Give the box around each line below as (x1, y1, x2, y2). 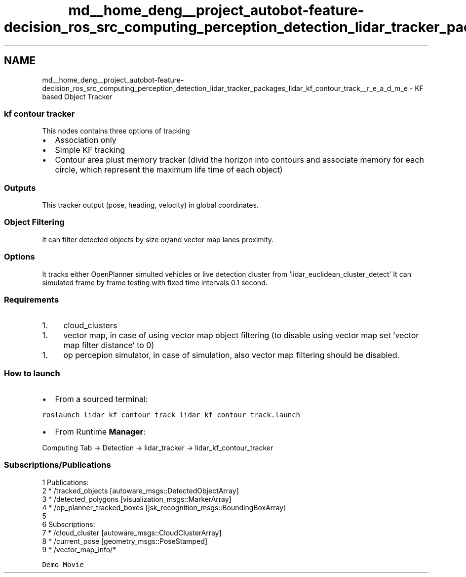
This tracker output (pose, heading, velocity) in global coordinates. (42, 201, 259, 210)
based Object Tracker (42, 92, 113, 101)
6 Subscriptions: (42, 520, 95, 529)
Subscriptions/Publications (4, 460, 111, 470)
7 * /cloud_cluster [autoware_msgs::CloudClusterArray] (42, 528, 222, 537)
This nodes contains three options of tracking (42, 127, 190, 135)
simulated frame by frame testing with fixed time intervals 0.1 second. (42, 278, 268, 287)
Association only (55, 135, 116, 145)
